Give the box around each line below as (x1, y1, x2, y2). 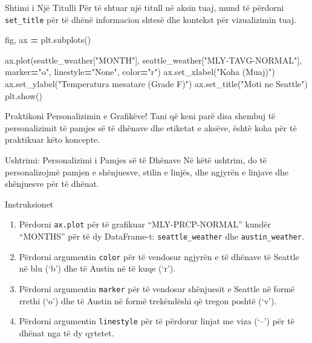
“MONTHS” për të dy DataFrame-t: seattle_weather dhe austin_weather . (19, 230, 304, 243)
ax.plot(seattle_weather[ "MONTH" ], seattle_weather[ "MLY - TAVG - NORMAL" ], (5, 53, 302, 66)
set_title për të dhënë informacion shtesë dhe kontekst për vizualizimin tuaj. (5, 13, 297, 25)
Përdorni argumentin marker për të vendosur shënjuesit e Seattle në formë (19, 282, 295, 295)
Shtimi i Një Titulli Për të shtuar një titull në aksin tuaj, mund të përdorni (5, 1, 284, 13)
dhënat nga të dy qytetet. (19, 326, 114, 339)
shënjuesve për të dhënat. (5, 177, 99, 190)
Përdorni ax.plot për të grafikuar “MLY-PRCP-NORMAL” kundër (19, 218, 271, 230)
